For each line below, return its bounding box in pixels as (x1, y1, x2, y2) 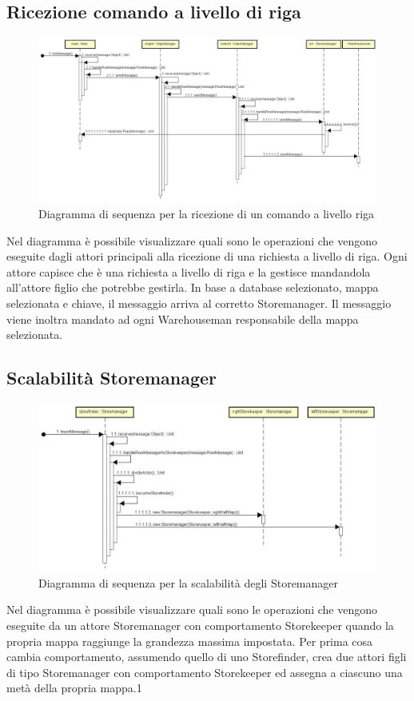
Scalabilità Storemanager (6, 365, 217, 390)
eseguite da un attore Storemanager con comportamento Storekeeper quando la (6, 617, 394, 634)
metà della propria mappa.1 (6, 679, 142, 696)
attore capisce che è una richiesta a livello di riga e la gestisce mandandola (6, 263, 371, 280)
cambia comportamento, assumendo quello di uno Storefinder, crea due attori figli (6, 648, 407, 665)
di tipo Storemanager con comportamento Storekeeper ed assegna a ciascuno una (6, 663, 403, 680)
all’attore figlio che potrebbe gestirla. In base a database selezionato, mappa (6, 279, 379, 296)
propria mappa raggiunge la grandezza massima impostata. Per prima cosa (6, 632, 373, 649)
